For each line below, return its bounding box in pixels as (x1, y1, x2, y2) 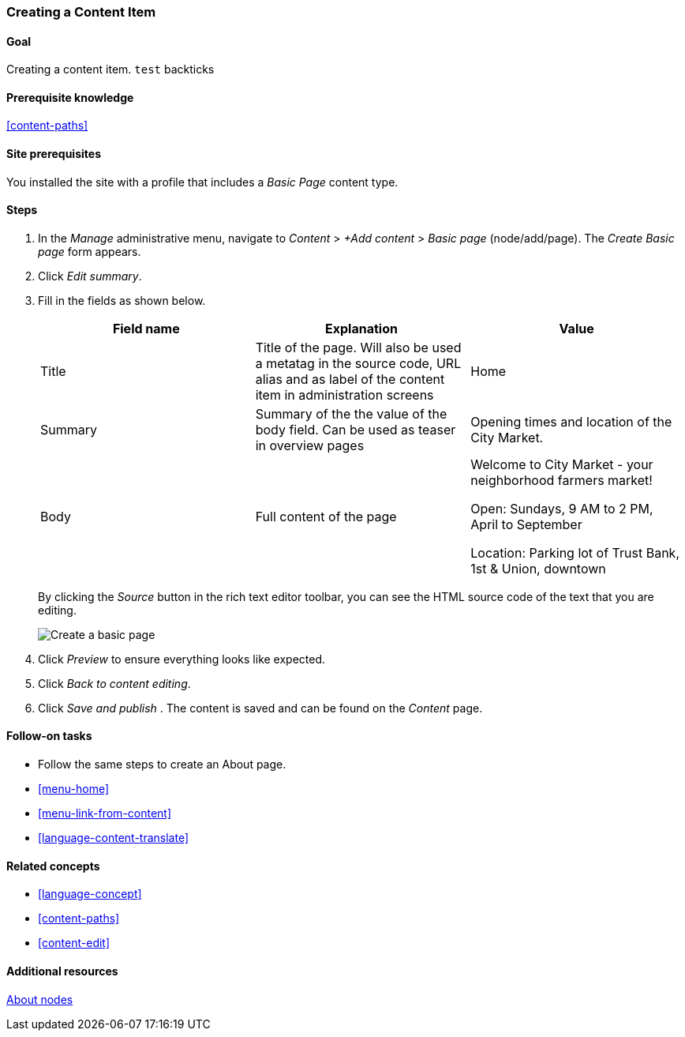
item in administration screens (255, 386, 434, 403)
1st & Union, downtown (470, 560, 606, 577)
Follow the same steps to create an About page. (38, 757, 286, 772)
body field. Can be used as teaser (255, 421, 456, 438)
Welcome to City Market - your (470, 456, 653, 472)
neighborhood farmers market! (470, 472, 653, 488)
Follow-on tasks (6, 729, 92, 743)
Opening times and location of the (470, 413, 672, 430)
